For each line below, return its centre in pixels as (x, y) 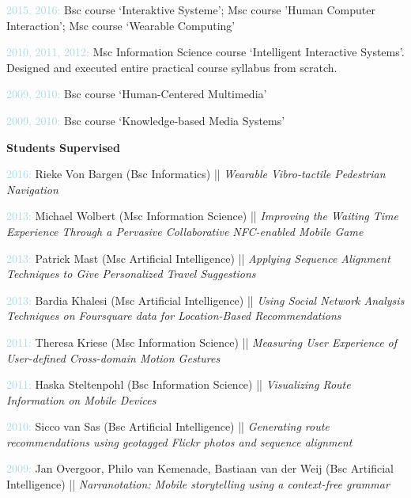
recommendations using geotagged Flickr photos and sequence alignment (179, 441)
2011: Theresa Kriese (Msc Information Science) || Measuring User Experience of (202, 342)
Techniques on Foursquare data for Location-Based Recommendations (174, 316)
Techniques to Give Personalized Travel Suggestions (131, 274)
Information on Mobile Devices (81, 399)
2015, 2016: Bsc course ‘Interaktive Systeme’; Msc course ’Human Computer (191, 10)
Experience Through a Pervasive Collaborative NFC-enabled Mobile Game (185, 231)
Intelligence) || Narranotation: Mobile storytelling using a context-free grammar (198, 484)
